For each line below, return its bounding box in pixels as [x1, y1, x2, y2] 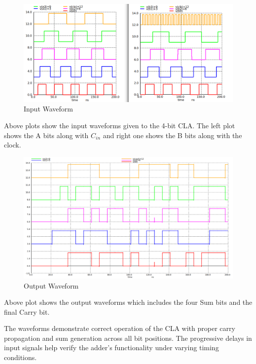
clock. [4, 140, 21, 150]
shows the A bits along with [4, 130, 89, 140]
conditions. [4, 352, 37, 363]
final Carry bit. [4, 306, 50, 317]
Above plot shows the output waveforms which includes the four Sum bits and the [4, 297, 253, 307]
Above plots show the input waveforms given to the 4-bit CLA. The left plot [4, 120, 235, 130]
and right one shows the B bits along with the [103, 130, 242, 140]
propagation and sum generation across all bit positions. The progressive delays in [4, 332, 252, 343]
